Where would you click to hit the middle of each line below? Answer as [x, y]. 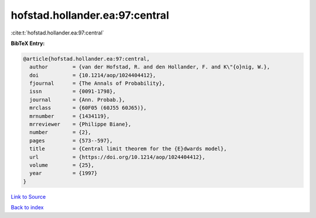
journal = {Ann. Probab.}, [77, 100]
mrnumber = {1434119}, [70, 116]
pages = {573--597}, [71, 141]
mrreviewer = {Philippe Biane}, [80, 124]
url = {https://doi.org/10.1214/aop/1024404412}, [117, 157]
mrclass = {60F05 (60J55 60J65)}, [88, 108]
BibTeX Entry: [28, 43]
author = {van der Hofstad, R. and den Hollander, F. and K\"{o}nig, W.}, [150, 67]
